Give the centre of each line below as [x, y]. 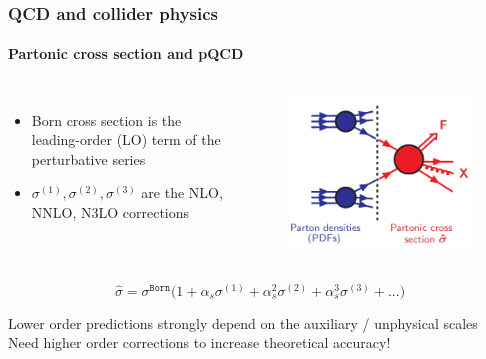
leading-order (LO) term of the [126, 139]
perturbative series [88, 158]
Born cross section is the [106, 119]
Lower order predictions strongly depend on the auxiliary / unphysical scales [243, 322]
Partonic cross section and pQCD [126, 53]
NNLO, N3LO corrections [110, 212]
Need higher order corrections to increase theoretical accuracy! [199, 342]
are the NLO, [182, 192]
